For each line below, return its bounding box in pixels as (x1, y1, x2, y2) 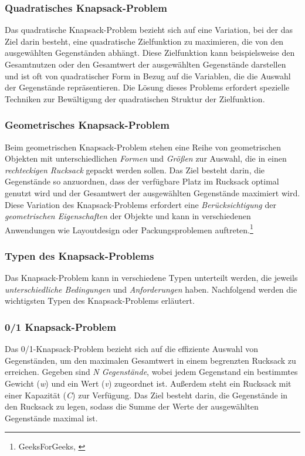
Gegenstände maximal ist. (5, 411, 98, 424)
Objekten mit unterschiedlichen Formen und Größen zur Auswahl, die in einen (5, 152, 287, 165)
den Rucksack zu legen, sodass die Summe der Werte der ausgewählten (5, 400, 259, 413)
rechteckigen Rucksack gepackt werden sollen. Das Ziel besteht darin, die (5, 163, 265, 176)
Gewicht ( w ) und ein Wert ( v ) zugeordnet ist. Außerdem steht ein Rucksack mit (5, 377, 292, 389)
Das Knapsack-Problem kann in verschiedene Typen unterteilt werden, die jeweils (5, 271, 298, 284)
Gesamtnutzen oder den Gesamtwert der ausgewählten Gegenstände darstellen (5, 58, 286, 70)
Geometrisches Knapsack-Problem (5, 118, 170, 132)
